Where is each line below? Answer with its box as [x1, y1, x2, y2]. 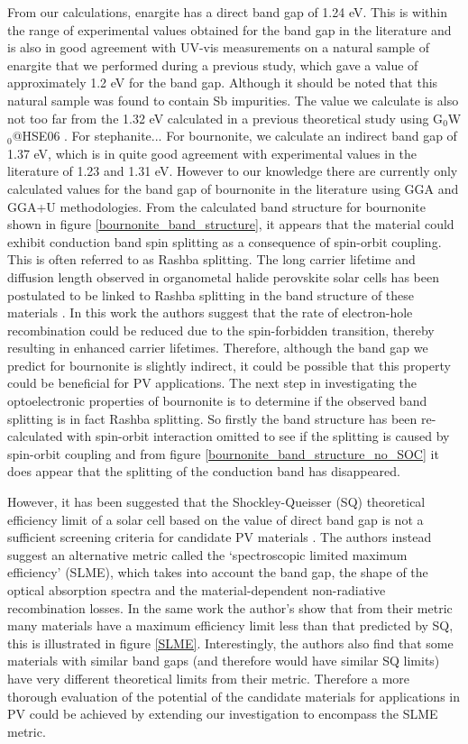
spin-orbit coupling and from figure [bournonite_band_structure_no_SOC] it [7, 444, 439, 463]
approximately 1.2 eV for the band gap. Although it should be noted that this [7, 73, 438, 92]
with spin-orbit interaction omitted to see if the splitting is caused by [67, 427, 450, 445]
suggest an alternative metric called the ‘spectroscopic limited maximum [7, 545, 408, 564]
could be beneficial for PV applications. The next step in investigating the [7, 373, 417, 392]
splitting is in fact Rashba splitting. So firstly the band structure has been [7, 409, 418, 427]
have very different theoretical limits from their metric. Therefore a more [7, 668, 410, 687]
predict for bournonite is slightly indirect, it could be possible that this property [7, 355, 451, 374]
